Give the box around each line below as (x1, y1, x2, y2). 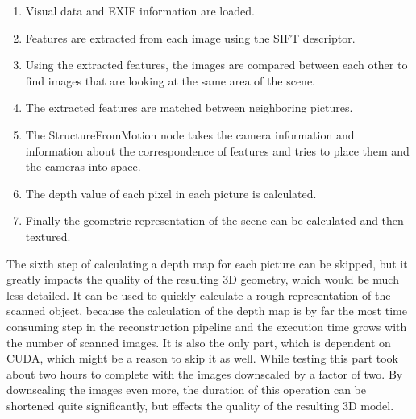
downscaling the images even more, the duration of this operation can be (6, 381, 367, 398)
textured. (25, 227, 71, 244)
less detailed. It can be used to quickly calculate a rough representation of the (6, 286, 391, 303)
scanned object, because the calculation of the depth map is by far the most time (6, 302, 407, 319)
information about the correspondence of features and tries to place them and (25, 142, 410, 159)
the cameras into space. (25, 158, 141, 175)
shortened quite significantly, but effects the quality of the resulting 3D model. (6, 396, 394, 413)
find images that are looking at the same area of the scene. (25, 72, 316, 89)
